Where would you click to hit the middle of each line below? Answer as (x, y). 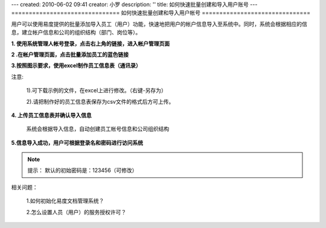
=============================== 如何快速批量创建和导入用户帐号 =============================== (161, 13)
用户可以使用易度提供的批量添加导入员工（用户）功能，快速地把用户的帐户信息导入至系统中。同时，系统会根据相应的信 (159, 24)
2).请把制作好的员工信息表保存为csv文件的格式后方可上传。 (100, 101)
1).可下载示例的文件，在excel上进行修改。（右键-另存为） (96, 90)
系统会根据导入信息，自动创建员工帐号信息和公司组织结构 (97, 129)
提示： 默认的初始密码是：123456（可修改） (82, 170)
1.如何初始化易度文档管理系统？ (65, 201)
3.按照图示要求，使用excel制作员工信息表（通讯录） (76, 66)
